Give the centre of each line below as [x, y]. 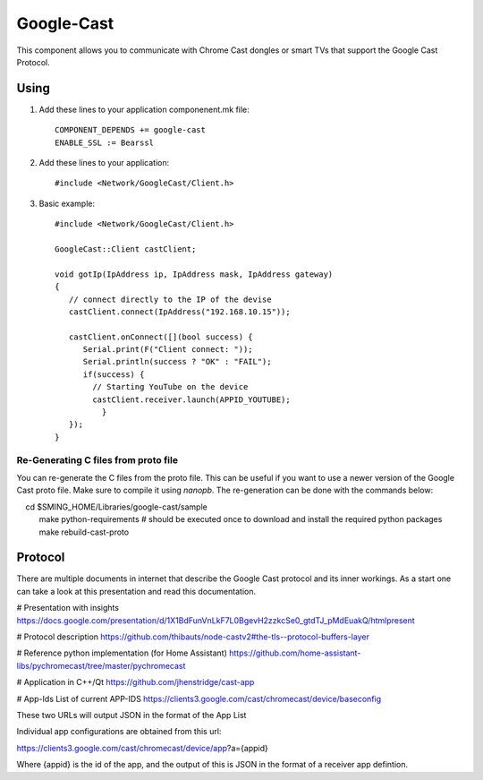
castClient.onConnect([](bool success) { [161, 337]
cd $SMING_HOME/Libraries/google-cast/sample [116, 507]
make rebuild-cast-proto [84, 532]
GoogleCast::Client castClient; [126, 249]
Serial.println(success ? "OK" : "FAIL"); [177, 362]
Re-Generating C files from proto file [97, 459]
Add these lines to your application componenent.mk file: [144, 109]
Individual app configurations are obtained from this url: [119, 732]
